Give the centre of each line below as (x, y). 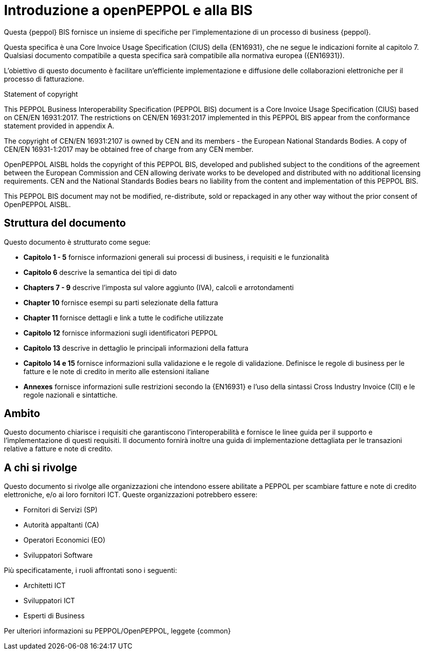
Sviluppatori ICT (49, 601)
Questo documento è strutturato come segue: (77, 242)
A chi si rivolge (41, 467)
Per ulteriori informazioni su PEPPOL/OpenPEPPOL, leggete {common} (118, 631)
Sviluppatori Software (58, 555)
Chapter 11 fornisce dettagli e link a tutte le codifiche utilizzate (123, 317)
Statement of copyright (41, 94)
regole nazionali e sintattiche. (71, 395)
